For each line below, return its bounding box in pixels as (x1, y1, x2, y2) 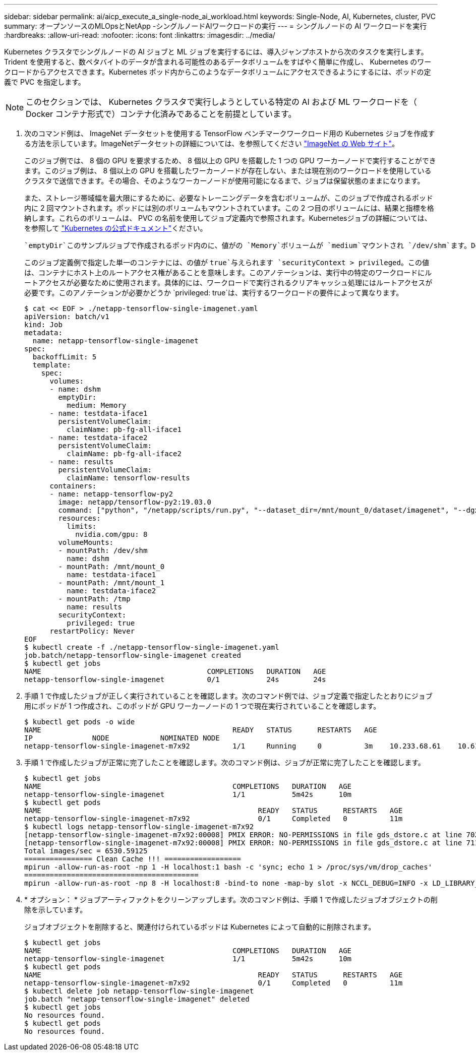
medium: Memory (67, 401, 127, 409)
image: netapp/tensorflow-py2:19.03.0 (58, 498, 211, 506)
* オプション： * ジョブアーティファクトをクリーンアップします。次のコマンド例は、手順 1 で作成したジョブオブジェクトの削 (24, 895, 438, 904)
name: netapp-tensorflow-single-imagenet (32, 337, 199, 345)
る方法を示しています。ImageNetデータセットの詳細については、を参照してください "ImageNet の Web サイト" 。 (24, 139, 399, 148)
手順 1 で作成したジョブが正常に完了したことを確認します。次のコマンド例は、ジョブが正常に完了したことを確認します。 (24, 758, 425, 767)
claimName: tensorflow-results (67, 474, 190, 482)
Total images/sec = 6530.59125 (24, 847, 148, 855)
